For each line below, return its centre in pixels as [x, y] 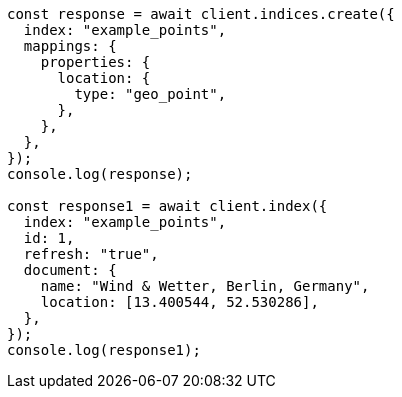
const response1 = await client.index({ [167, 206]
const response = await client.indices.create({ [201, 14]
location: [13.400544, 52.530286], [179, 302]
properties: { [95, 62]
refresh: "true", [91, 254]
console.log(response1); [104, 350]
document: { [70, 270]
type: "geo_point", [150, 94]
